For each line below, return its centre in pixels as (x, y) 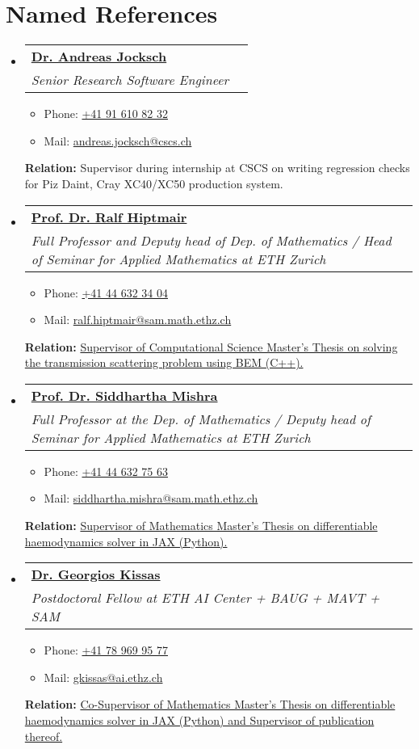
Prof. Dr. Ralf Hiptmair (109, 217)
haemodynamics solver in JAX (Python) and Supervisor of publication (199, 720)
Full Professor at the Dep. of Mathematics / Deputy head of (201, 419)
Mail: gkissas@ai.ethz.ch (103, 677)
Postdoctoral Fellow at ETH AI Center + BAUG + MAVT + (205, 598)
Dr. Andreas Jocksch (99, 57)
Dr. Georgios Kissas (96, 574)
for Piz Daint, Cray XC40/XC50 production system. (154, 183)
